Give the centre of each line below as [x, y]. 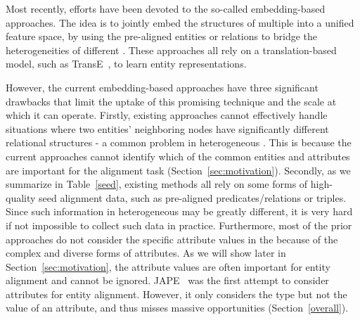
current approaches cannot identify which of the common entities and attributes [178, 156]
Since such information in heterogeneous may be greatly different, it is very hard [179, 211]
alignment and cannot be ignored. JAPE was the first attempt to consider [167, 280]
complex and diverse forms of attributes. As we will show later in [146, 253]
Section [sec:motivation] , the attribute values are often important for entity [168, 266]
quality [21, 197]
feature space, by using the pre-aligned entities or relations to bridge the [162, 36]
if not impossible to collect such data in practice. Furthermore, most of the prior [179, 225]
